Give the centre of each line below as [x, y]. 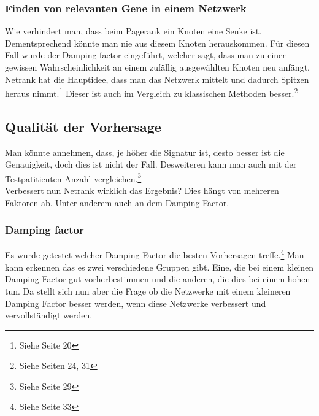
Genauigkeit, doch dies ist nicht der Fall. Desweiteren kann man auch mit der [151, 164]
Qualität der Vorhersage [83, 126]
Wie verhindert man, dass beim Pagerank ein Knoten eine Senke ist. [133, 31]
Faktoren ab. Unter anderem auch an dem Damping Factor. [117, 202]
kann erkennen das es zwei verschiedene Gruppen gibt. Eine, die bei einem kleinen [159, 267]
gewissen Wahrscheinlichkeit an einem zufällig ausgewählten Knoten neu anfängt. [157, 67]
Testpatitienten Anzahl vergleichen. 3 [73, 177]
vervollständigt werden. [49, 315]
